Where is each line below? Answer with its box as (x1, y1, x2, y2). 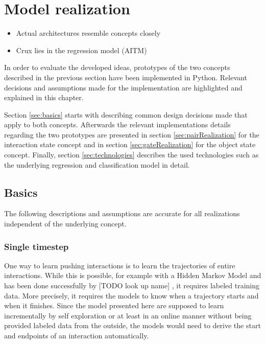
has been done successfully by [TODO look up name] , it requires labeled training (4, 280, 260, 291)
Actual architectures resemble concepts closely (16, 28, 161, 38)
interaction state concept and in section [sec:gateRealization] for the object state (4, 139, 256, 150)
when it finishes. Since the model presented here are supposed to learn (4, 300, 224, 311)
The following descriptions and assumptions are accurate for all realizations (4, 208, 240, 219)
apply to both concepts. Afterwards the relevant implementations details (4, 119, 231, 130)
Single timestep (4, 240, 69, 253)
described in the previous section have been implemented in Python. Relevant (4, 72, 247, 82)
